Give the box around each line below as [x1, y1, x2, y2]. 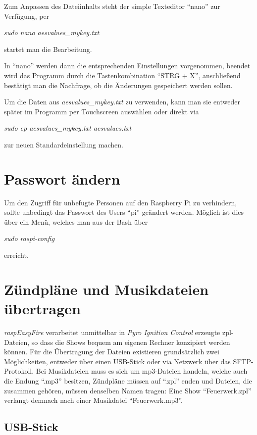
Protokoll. [4, 366, 34, 376]
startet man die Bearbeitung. [4, 44, 92, 54]
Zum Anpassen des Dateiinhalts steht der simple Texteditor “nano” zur [4, 1, 220, 11]
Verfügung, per [4, 10, 50, 21]
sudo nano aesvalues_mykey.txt [4, 27, 100, 38]
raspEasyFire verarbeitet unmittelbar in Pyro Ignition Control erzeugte [4, 327, 220, 337]
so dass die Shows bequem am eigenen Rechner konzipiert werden [31, 337, 230, 347]
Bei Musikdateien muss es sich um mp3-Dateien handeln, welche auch [36, 366, 248, 376]
